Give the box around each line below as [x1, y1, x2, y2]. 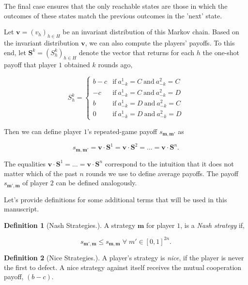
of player [22, 178, 48, 188]
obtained [64, 60, 90, 70]
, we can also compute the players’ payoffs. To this [85, 37, 235, 47]
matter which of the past [4, 168, 77, 178]
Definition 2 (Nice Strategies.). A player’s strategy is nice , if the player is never [4, 253, 244, 263]
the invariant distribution [4, 37, 79, 47]
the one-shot [202, 47, 240, 57]
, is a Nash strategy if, [180, 220, 245, 230]
